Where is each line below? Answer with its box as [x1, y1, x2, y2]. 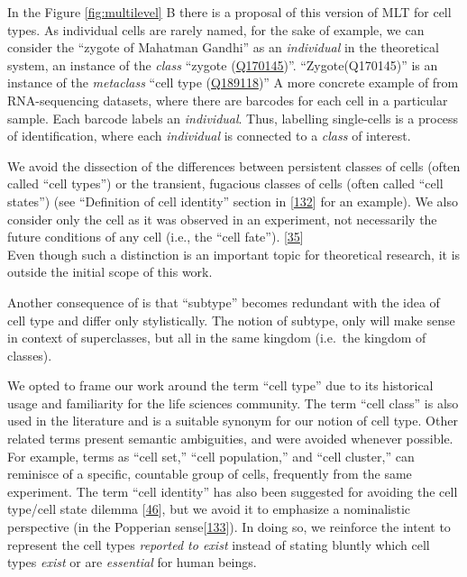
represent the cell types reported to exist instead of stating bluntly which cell [7, 535, 430, 554]
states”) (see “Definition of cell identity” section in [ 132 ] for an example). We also [7, 191, 458, 210]
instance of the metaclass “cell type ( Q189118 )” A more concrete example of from [7, 73, 459, 92]
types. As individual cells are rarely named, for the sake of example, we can [7, 20, 425, 39]
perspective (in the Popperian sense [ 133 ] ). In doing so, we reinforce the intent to [7, 517, 451, 536]
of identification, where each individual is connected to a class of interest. [7, 126, 411, 145]
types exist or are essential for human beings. [7, 553, 257, 572]
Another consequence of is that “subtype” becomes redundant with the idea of [7, 292, 440, 311]
